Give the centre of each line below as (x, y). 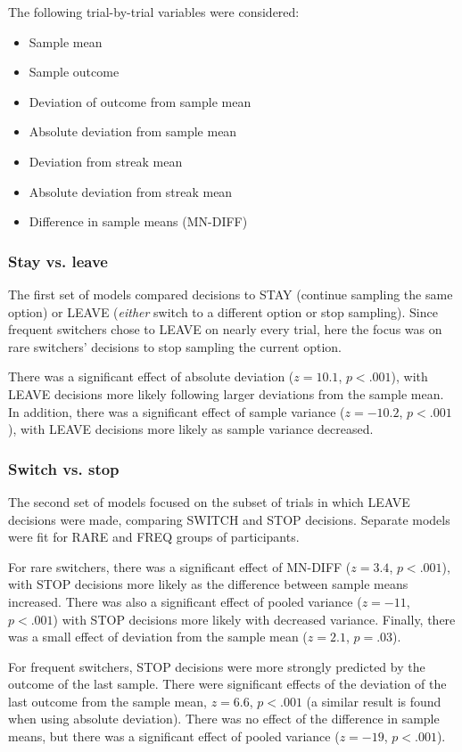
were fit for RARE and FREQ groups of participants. (154, 537)
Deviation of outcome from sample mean (140, 101)
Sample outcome (74, 72)
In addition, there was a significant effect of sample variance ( (177, 411)
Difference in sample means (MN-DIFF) (138, 221)
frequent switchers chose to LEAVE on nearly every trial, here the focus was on (225, 329)
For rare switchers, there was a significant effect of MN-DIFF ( (180, 566)
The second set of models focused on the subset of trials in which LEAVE (209, 501)
